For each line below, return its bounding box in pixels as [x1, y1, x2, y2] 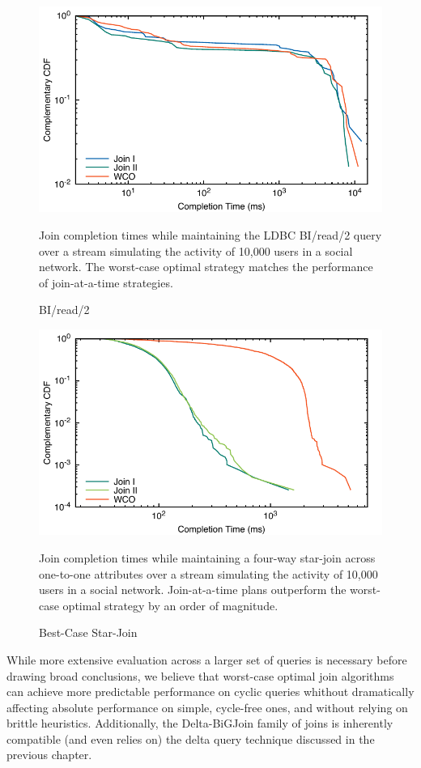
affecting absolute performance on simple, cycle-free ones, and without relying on [6, 698, 408, 715]
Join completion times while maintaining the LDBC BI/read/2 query [39, 226, 382, 243]
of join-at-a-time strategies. [39, 274, 173, 291]
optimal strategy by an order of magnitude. [62, 596, 279, 613]
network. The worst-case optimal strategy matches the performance [39, 258, 373, 275]
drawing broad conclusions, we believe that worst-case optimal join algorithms [6, 667, 394, 684]
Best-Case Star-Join [39, 624, 138, 641]
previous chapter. [6, 746, 92, 763]
